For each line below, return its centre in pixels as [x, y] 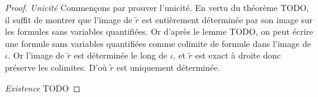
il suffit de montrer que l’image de [69, 19]
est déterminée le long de [120, 55]
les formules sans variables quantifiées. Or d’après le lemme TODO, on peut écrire [159, 31]
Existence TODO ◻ [43, 88]
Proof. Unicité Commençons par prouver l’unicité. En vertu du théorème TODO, [157, 7]
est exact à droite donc [238, 55]
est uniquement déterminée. [168, 67]
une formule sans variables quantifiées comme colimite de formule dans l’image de [158, 43]
